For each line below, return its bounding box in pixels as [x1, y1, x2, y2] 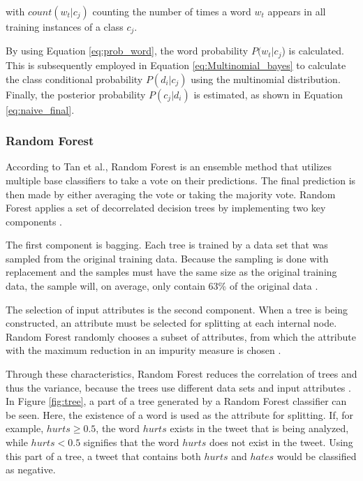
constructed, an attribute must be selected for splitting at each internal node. [6, 316, 337, 330]
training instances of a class [6, 20, 124, 34]
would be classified [276, 448, 357, 463]
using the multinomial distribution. [191, 71, 341, 86]
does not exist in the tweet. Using [209, 435, 353, 449]
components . [6, 214, 62, 228]
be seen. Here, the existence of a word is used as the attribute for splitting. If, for [6, 407, 354, 422]
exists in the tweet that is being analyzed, [170, 421, 349, 436]
